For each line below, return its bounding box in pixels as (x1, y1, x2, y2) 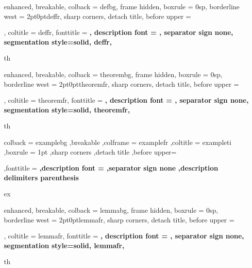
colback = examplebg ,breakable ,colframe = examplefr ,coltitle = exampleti (4, 137, 232, 147)
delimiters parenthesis (4, 172, 79, 182)
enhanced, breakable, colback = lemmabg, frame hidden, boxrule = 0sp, (4, 205, 218, 215)
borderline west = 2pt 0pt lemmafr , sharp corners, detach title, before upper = (4, 214, 235, 224)
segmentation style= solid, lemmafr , (4, 240, 124, 250)
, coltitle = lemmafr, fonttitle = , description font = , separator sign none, (4, 231, 244, 241)
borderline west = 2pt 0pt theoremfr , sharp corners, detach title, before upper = (4, 79, 239, 89)
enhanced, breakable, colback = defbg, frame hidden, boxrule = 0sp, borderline (4, 1, 240, 11)
